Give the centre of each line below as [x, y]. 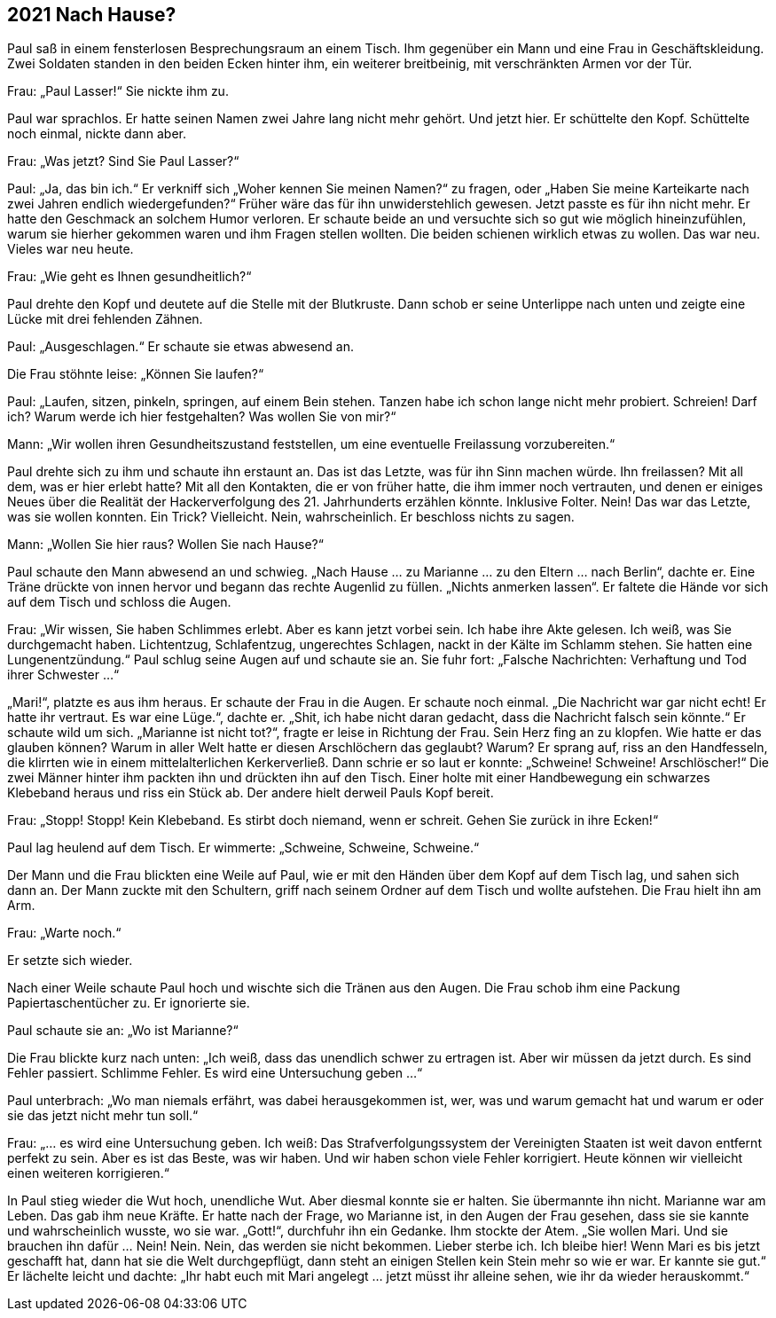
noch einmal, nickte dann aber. [97, 134]
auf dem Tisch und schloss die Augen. [119, 602]
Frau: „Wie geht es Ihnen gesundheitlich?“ [129, 277]
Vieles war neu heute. [71, 249]
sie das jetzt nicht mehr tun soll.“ [103, 1116]
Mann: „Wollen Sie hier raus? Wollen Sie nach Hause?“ [165, 545]
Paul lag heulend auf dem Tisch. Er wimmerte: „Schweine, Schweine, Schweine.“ [243, 848]
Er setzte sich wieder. [70, 961]
